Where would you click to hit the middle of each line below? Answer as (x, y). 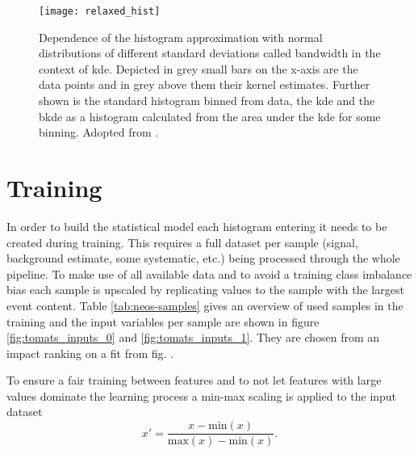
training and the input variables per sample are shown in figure (163, 321)
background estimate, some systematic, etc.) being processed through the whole (203, 258)
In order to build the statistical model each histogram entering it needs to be (197, 226)
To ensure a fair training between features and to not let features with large (194, 380)
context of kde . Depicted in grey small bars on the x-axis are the (199, 68)
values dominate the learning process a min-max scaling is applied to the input (202, 395)
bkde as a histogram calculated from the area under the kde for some (210, 116)
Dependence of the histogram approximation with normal (181, 37)
